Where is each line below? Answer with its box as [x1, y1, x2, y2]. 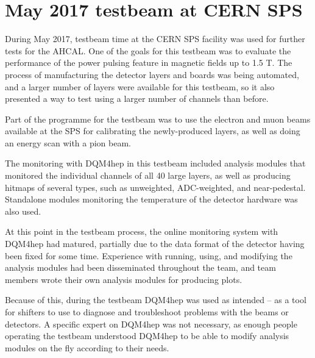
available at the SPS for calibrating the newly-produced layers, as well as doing [5, 124, 300, 137]
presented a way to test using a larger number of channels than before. [5, 92, 269, 105]
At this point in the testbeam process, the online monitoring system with [5, 225, 278, 238]
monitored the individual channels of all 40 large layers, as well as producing [5, 169, 291, 182]
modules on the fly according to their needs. [5, 341, 169, 354]
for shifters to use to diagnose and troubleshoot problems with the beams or [5, 306, 289, 318]
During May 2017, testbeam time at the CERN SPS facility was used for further [5, 32, 305, 45]
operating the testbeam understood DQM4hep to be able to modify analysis [5, 329, 289, 342]
